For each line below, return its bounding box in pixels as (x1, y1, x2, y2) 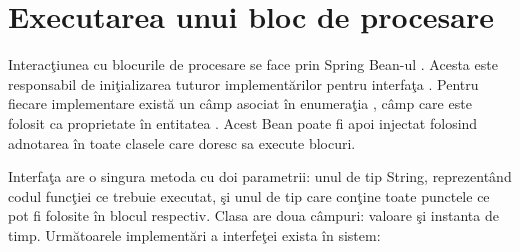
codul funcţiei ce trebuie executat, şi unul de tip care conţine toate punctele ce (8, 185, 490, 206)
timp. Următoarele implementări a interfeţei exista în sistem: (8, 224, 381, 245)
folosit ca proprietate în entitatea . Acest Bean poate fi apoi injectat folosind (8, 112, 478, 133)
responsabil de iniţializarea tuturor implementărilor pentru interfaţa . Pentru (8, 73, 479, 94)
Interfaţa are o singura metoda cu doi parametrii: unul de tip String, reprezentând (8, 166, 512, 187)
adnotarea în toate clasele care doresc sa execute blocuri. (8, 132, 356, 153)
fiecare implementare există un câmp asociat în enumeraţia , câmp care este (8, 93, 472, 114)
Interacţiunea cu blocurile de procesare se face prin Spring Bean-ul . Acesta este (8, 54, 498, 75)
